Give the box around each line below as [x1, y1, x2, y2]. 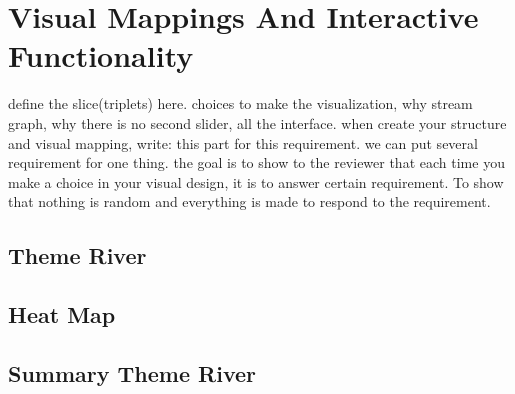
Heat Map [8, 299, 116, 330]
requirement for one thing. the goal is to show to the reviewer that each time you [8, 152, 505, 173]
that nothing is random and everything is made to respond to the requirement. [8, 191, 491, 212]
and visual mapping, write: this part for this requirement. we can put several [8, 132, 478, 153]
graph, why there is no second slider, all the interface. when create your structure [8, 112, 507, 133]
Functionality [8, 35, 194, 76]
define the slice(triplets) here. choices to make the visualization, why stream [8, 93, 473, 114]
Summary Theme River [8, 357, 256, 388]
